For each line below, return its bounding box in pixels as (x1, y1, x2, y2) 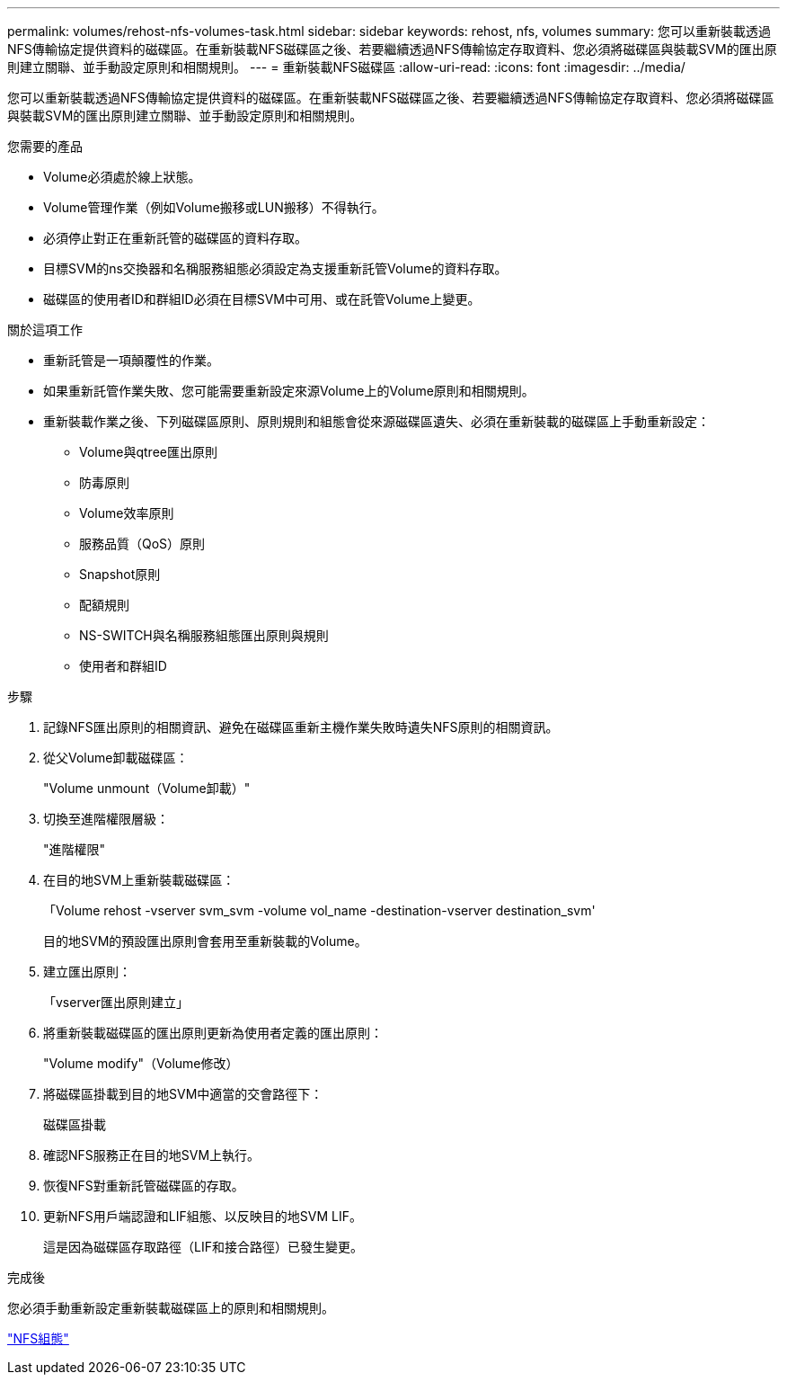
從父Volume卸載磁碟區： (43, 750, 189, 765)
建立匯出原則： (43, 964, 131, 979)
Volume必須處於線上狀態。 (43, 169, 201, 184)
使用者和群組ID (79, 658, 167, 673)
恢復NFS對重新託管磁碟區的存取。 (43, 1178, 244, 1193)
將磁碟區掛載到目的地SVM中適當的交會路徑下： (43, 1086, 323, 1101)
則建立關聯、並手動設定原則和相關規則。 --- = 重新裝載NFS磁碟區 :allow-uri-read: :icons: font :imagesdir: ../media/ (7, 59, 685, 75)
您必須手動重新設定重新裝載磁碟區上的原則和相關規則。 (7, 1300, 334, 1315)
